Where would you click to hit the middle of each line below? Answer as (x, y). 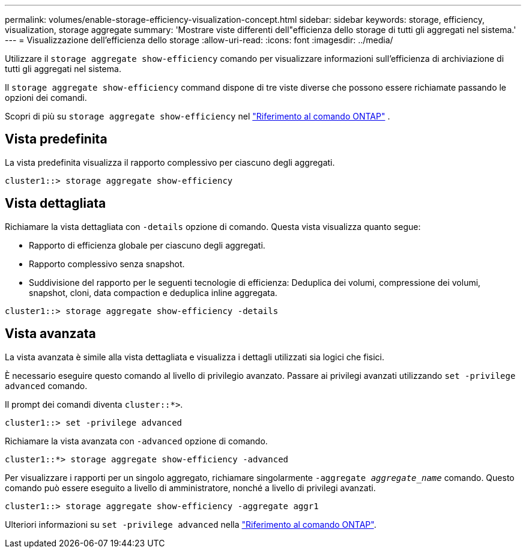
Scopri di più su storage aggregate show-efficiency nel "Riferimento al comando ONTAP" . (198, 116)
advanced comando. (46, 385)
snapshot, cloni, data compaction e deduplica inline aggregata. (153, 292)
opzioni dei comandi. (46, 98)
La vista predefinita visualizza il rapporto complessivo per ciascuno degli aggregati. (170, 162)
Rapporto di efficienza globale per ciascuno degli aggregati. (147, 245)
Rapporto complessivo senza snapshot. (107, 264)
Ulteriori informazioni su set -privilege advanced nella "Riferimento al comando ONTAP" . (191, 524)
